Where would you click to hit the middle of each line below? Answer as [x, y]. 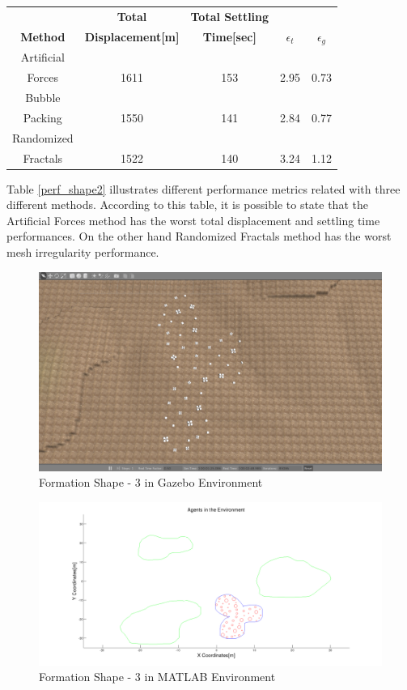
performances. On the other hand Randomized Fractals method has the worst [199, 236]
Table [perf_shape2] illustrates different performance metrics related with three [203, 188]
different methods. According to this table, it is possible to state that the [187, 204]
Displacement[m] [132, 37]
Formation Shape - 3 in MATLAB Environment [157, 677]
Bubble [43, 97]
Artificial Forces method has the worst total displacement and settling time [193, 220]
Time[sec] [229, 37]
